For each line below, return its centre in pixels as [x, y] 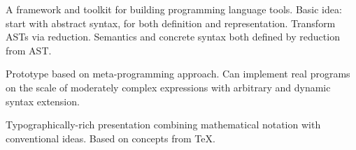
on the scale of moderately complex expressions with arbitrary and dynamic [168, 87]
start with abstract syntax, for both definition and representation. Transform [171, 23]
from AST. [29, 50]
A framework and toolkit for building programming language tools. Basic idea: [174, 9]
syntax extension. [43, 101]
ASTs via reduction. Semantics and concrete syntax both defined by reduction [173, 37]
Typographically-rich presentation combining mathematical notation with [163, 125]
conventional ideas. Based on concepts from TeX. [111, 138]
